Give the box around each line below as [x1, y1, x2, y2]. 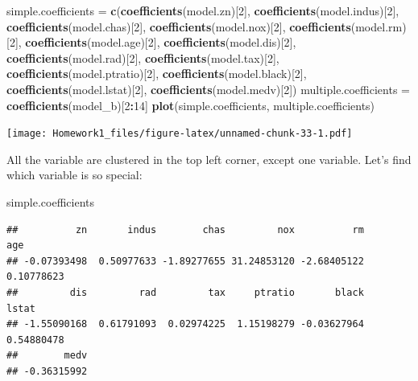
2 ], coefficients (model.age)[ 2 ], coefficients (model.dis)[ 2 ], [9, 34, 296, 51]
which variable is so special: [6, 166, 143, 183]
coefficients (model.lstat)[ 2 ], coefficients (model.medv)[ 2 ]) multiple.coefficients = [6, 80, 410, 97]
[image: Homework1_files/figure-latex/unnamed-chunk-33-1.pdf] [6, 128, 353, 140]
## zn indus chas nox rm [6, 223, 364, 236]
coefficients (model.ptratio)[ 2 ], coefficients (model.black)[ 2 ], [6, 65, 307, 82]
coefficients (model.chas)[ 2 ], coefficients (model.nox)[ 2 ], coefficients [6, 18, 351, 35]
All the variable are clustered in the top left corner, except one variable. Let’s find [6, 150, 412, 167]
